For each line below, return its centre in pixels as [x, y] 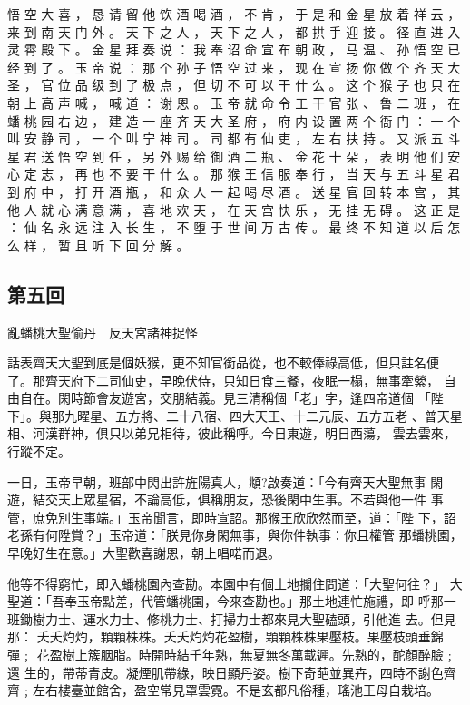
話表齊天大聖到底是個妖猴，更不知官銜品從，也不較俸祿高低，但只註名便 [223, 362]
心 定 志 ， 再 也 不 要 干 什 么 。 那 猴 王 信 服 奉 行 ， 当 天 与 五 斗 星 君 [234, 174]
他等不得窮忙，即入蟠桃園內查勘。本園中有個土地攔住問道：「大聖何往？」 [226, 583]
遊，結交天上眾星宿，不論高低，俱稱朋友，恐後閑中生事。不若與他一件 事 [225, 499]
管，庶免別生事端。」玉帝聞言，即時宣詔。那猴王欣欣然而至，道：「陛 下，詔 [232, 517]
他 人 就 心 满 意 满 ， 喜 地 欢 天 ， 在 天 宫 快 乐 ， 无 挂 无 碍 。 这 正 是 [234, 209]
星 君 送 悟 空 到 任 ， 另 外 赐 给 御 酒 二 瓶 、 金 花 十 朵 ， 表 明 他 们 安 [234, 156]
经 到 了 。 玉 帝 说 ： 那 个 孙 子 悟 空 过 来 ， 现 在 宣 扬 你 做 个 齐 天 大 [234, 67]
